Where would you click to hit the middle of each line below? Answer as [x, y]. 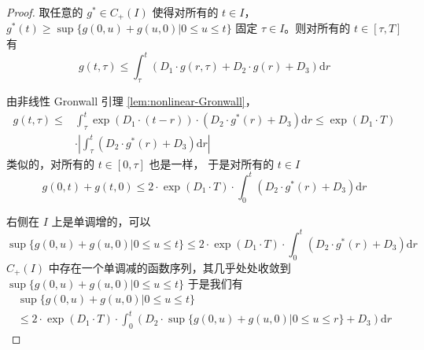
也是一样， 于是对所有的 [212, 163]
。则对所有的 [317, 28]
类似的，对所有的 [50, 163]
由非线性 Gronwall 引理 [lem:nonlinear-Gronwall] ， [131, 100]
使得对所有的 [185, 12]
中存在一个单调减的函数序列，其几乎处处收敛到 [170, 267]
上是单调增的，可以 [101, 221]
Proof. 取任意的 [45, 12]
